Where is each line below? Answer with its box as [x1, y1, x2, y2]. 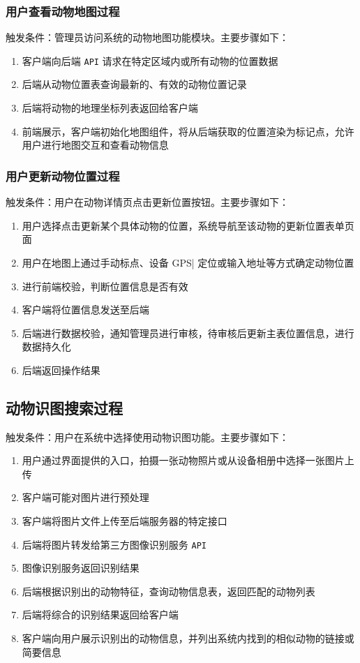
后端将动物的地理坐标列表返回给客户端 [22, 100, 198, 115]
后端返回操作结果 [22, 362, 100, 377]
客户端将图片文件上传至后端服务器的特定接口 [22, 514, 227, 528]
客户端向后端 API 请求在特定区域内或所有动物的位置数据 [22, 53, 278, 68]
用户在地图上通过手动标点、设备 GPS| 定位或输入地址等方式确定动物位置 [22, 255, 354, 269]
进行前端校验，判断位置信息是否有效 [22, 278, 188, 293]
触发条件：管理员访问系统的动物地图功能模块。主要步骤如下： [6, 30, 289, 45]
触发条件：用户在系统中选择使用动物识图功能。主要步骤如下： [6, 429, 289, 444]
